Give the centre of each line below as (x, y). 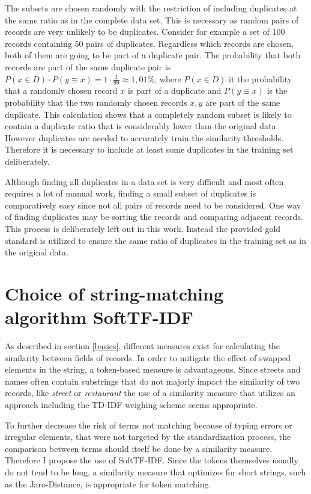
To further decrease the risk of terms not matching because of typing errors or (149, 425)
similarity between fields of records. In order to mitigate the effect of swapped (148, 357)
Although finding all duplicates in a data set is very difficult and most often (144, 181)
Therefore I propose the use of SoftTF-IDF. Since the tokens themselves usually (152, 460)
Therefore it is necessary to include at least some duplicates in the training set (149, 149)
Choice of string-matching (114, 293)
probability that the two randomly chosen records (96, 102)
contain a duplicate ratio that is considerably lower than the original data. (142, 126)
